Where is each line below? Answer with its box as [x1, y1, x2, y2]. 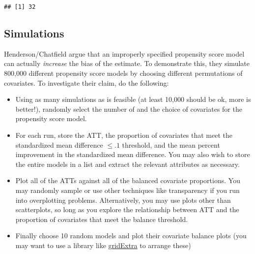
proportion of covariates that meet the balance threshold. [15, 214, 188, 224]
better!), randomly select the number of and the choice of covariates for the [15, 103, 242, 114]
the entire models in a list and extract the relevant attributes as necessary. [15, 159, 240, 169]
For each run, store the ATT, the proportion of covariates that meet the [15, 129, 232, 140]
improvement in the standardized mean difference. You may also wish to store [15, 149, 250, 159]
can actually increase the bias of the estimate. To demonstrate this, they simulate [4, 58, 250, 68]
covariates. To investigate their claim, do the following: [4, 77, 169, 88]
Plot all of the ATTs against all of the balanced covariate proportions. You [15, 175, 240, 186]
